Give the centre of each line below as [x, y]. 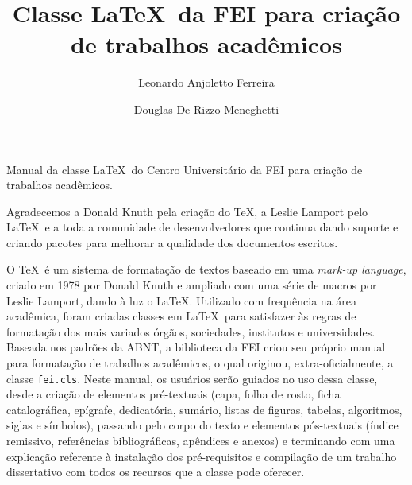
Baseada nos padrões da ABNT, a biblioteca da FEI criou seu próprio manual [196, 347]
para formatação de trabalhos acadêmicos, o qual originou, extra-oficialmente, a [200, 363]
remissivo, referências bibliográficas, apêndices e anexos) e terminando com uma [201, 441]
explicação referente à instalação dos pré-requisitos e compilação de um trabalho [202, 456]
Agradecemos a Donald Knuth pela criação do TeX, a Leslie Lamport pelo [187, 211]
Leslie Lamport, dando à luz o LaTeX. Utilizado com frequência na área [181, 300]
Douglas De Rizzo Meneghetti [206, 109]
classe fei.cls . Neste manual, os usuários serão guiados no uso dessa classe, [192, 378]
